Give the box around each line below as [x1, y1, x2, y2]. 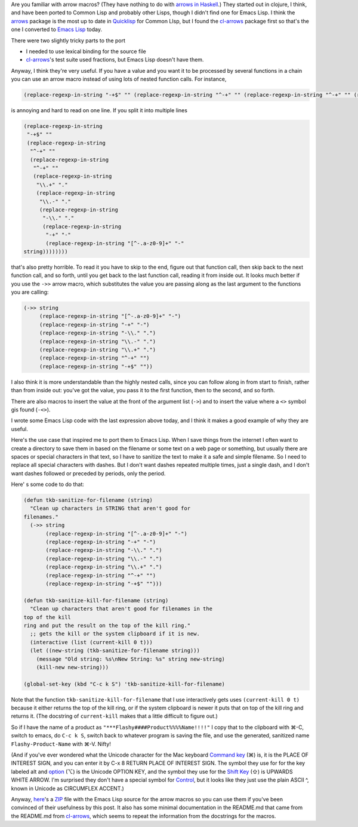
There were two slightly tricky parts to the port [11, 36, 125, 44]
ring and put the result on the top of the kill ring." [23, 622, 191, 629]
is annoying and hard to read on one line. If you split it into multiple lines [11, 107, 188, 114]
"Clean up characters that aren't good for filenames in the [30, 605, 213, 612]
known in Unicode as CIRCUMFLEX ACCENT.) [11, 785, 125, 792]
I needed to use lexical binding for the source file [26, 48, 146, 55]
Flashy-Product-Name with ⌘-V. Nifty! [11, 740, 112, 748]
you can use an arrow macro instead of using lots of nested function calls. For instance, [11, 75, 227, 83]
